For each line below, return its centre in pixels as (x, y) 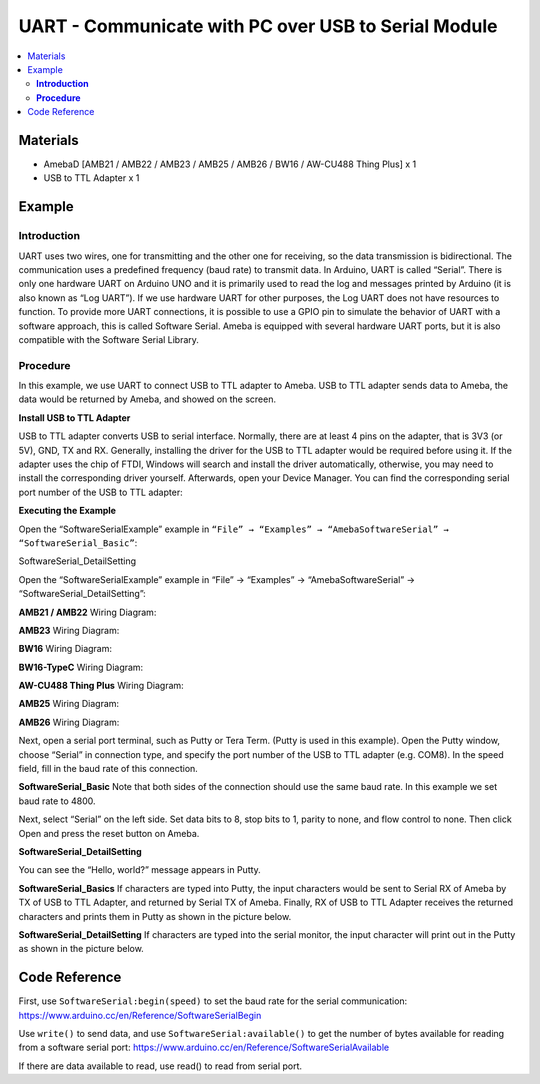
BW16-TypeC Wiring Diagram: (81, 667)
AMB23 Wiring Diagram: (69, 630)
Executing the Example (67, 511)
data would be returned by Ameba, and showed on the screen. (147, 399)
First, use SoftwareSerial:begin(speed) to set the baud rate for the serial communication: (213, 1001)
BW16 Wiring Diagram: (65, 649)
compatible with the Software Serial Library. (109, 339)
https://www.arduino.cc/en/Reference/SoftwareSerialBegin (140, 1015)
